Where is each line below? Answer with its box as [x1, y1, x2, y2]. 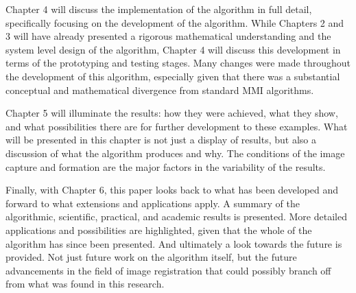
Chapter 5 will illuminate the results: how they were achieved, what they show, [5, 106, 338, 120]
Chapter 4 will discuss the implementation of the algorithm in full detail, [5, 2, 312, 16]
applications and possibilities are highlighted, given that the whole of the [5, 222, 312, 237]
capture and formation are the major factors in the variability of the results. [5, 159, 326, 174]
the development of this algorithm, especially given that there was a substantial [5, 69, 340, 83]
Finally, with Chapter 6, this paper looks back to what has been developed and [5, 183, 339, 197]
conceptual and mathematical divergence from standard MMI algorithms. [5, 82, 314, 97]
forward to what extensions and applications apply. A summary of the [5, 196, 300, 210]
